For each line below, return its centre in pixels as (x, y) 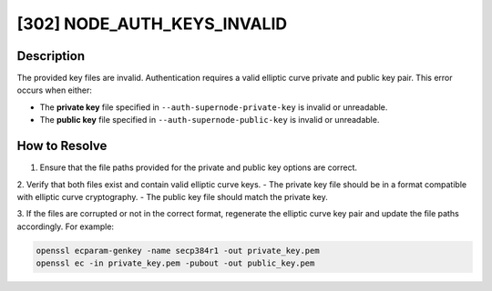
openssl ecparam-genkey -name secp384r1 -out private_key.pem (178, 251)
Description (51, 56)
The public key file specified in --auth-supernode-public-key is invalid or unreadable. (210, 120)
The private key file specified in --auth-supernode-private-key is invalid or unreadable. (214, 107)
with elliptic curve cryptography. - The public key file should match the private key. (172, 196)
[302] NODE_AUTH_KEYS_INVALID (152, 24)
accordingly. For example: (65, 226)
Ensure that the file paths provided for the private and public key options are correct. (199, 167)
